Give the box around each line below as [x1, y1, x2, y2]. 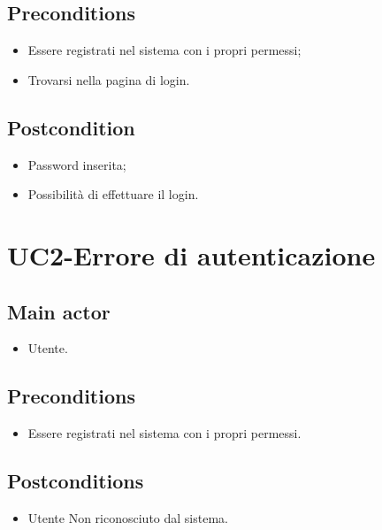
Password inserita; [27, 155, 126, 173]
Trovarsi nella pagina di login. [27, 70, 190, 88]
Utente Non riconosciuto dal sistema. [27, 508, 228, 526]
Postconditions [7, 467, 144, 495]
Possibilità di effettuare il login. [27, 185, 199, 204]
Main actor [7, 297, 111, 325]
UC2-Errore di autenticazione [7, 236, 376, 273]
